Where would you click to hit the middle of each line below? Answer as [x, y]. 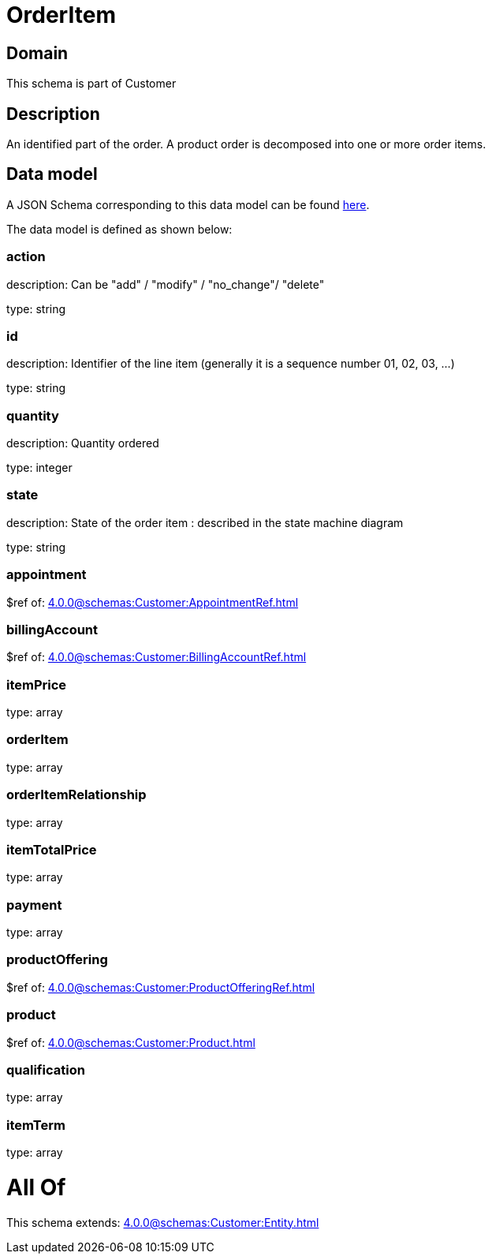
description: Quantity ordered [83, 443]
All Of [36, 1187]
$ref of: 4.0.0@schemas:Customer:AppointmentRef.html [153, 602]
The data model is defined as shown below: [119, 229]
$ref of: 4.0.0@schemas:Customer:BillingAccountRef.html [157, 657]
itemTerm [36, 1125]
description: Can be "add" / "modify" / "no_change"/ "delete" [166, 284]
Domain [37, 53]
